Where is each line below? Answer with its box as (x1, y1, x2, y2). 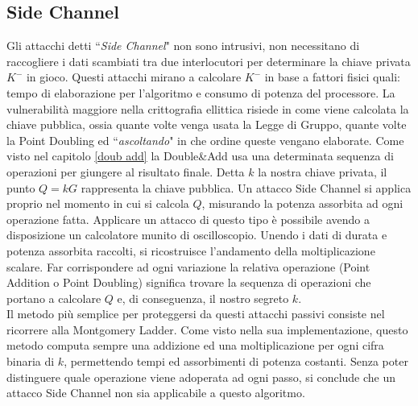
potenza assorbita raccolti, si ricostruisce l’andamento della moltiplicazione (6, 242, 375, 259)
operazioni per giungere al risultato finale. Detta (6, 163, 245, 180)
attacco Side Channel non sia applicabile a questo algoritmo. (6, 384, 305, 401)
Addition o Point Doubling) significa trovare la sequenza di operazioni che (6, 274, 371, 291)
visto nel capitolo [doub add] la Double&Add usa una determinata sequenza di (6, 147, 394, 164)
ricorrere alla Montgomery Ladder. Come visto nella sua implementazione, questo (6, 321, 408, 338)
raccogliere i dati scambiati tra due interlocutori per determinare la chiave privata (6, 52, 411, 69)
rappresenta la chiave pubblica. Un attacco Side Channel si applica (81, 179, 412, 196)
